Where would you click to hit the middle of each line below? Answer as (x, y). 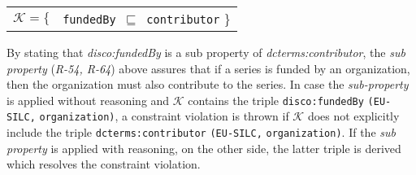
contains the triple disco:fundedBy (276, 100)
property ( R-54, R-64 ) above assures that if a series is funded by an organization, (208, 68)
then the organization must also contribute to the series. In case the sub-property (208, 84)
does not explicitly (353, 116)
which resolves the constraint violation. (104, 164)
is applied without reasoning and (88, 100)
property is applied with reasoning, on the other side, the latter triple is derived (204, 148)
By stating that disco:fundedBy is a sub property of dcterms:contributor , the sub (206, 52)
